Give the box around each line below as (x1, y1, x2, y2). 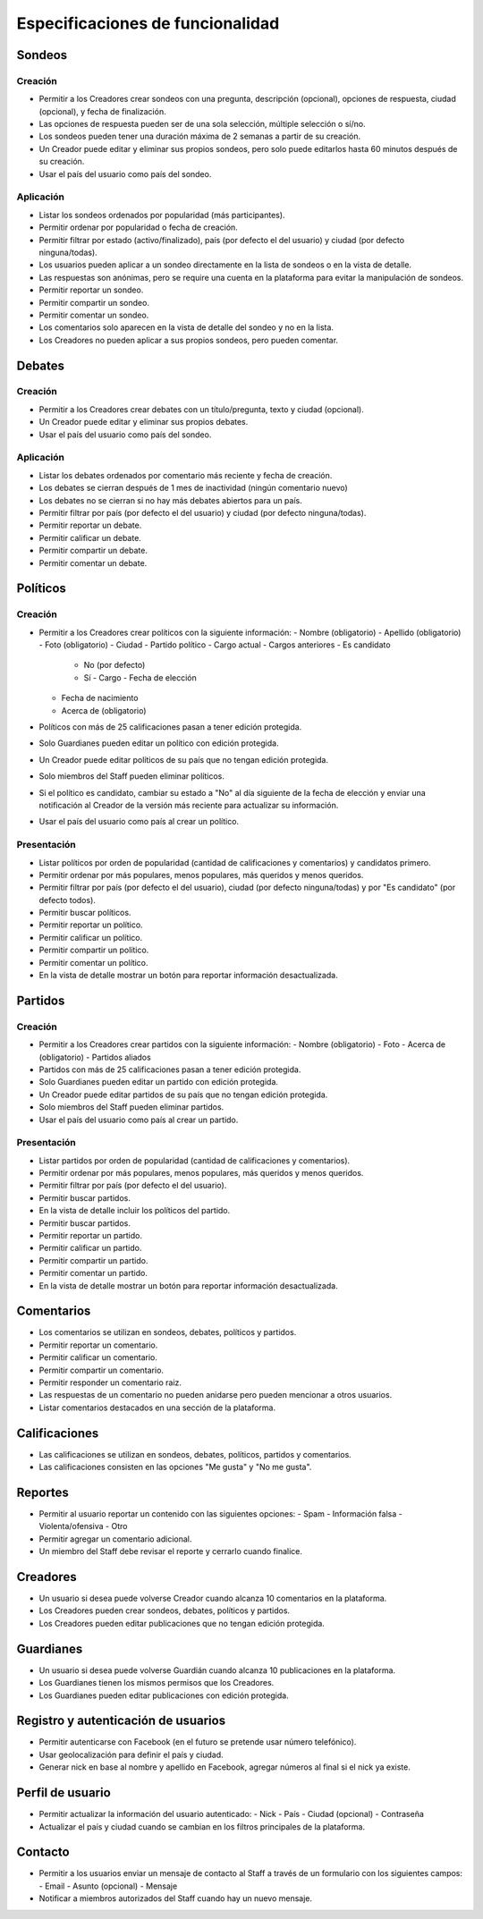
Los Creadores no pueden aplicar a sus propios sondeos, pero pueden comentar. (38, 334, 339, 345)
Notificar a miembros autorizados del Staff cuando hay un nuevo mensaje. (38, 1893, 313, 1904)
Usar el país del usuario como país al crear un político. (38, 816, 240, 827)
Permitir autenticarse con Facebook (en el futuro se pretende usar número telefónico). (38, 1737, 357, 1747)
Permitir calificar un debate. (38, 532, 142, 543)
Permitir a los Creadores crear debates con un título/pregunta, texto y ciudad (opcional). (38, 403, 364, 415)
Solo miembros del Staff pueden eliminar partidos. (38, 1102, 225, 1112)
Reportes (16, 1484, 69, 1500)
